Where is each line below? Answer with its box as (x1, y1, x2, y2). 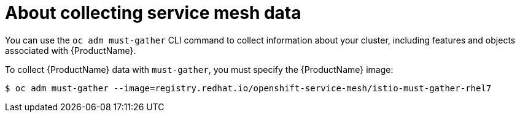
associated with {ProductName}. (5, 45, 136, 56)
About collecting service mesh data (5, 2, 301, 23)
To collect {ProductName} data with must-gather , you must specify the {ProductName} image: (5, 64, 394, 75)
